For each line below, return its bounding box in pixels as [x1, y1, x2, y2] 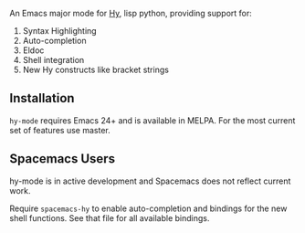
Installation [9, 90, 75, 106]
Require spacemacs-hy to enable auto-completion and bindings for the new [9, 203, 288, 214]
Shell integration [22, 55, 85, 65]
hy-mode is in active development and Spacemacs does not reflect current [9, 175, 291, 186]
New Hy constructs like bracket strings [22, 64, 169, 75]
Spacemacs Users [9, 151, 116, 167]
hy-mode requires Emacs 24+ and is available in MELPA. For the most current [9, 114, 296, 126]
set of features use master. [9, 124, 111, 135]
